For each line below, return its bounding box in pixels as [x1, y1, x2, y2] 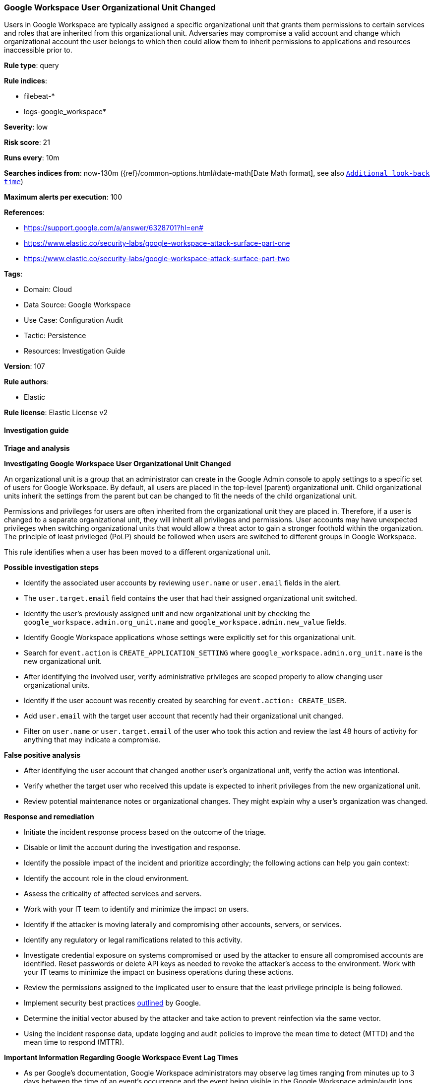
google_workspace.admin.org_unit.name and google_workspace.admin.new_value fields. [24, 617, 346, 626]
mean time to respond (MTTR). [24, 1037, 124, 1046]
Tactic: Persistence [24, 331, 86, 340]
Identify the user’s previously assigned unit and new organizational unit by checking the [24, 609, 310, 618]
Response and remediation [4, 812, 94, 821]
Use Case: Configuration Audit [24, 316, 124, 325]
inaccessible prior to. [4, 46, 72, 55]
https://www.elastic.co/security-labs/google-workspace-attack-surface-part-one [24, 239, 290, 248]
